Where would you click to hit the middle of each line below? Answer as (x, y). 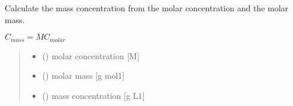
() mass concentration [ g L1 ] (94, 95)
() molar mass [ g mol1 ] (83, 76)
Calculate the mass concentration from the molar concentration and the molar (147, 8)
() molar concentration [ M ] (91, 55)
